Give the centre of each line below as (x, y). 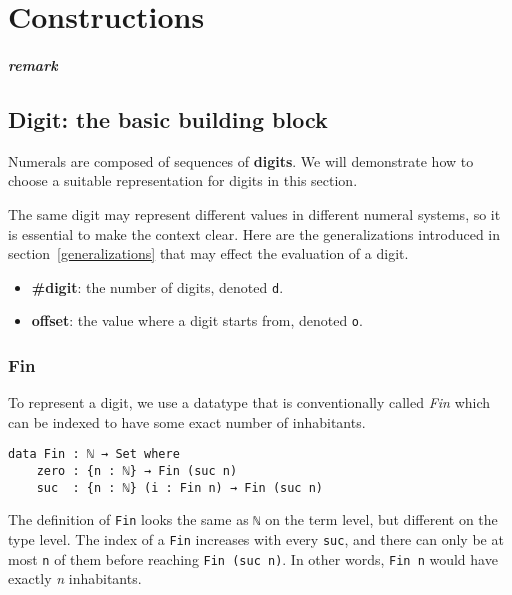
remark (33, 64)
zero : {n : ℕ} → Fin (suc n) (137, 471)
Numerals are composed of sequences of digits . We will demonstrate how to (241, 160)
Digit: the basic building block (168, 118)
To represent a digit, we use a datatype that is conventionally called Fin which (249, 402)
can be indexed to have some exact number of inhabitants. (187, 421)
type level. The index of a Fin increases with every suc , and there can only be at (256, 539)
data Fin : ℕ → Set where (94, 454)
